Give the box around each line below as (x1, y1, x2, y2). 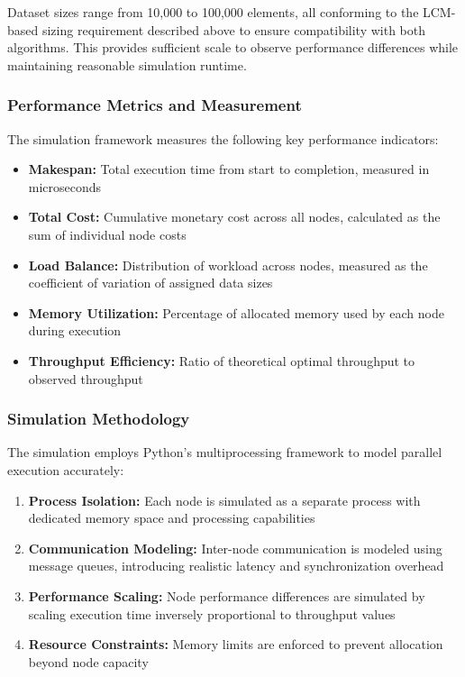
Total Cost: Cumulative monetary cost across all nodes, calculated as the (28, 207, 441, 226)
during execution (28, 321, 122, 340)
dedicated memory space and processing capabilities (28, 508, 315, 527)
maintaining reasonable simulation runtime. (7, 55, 247, 74)
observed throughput (28, 369, 143, 388)
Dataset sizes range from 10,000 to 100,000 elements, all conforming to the (7, 3, 419, 21)
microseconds (28, 177, 102, 196)
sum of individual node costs (28, 224, 187, 243)
